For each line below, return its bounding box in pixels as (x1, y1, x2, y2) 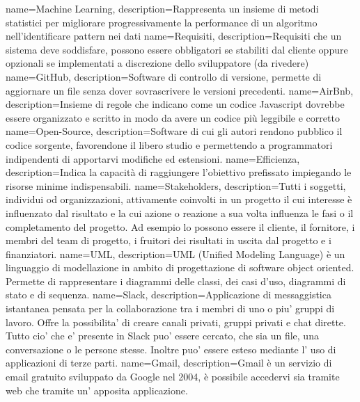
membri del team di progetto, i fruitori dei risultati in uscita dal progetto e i (6, 233, 331, 248)
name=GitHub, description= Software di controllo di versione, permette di (6, 69, 322, 83)
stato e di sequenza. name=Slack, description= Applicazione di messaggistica (6, 287, 331, 302)
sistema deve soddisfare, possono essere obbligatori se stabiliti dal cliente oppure (6, 42, 348, 56)
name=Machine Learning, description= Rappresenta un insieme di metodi (6, 1, 319, 15)
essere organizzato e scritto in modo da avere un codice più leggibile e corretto (6, 110, 340, 124)
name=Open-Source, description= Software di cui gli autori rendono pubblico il (6, 124, 343, 138)
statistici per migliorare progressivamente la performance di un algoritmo (6, 15, 318, 29)
